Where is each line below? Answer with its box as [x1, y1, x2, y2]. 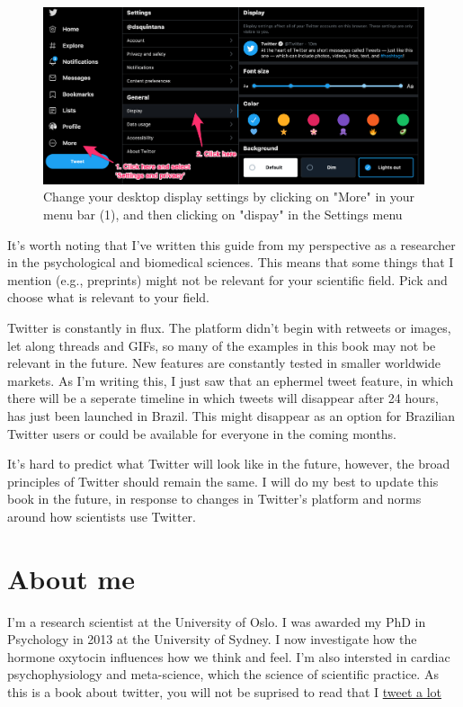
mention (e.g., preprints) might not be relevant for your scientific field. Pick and [7, 270, 448, 289]
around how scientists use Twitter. [7, 506, 196, 525]
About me [7, 559, 135, 596]
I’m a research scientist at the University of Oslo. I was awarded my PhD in [7, 612, 426, 631]
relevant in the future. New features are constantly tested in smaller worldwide [7, 353, 441, 372]
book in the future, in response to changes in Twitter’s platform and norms [7, 489, 422, 508]
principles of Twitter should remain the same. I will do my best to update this [7, 471, 439, 490]
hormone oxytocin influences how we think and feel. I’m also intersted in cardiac [7, 647, 450, 666]
